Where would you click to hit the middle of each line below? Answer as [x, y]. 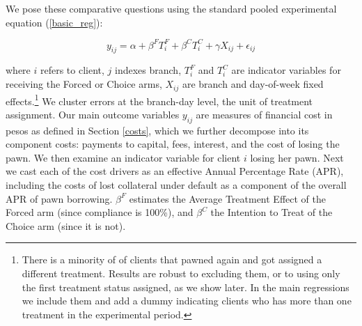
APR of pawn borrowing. [59, 198]
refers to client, [72, 70]
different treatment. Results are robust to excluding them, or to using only [181, 273]
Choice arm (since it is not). [66, 225]
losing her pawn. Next [297, 157]
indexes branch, [148, 70]
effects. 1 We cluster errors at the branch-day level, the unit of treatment [159, 100]
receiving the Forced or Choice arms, [84, 84]
